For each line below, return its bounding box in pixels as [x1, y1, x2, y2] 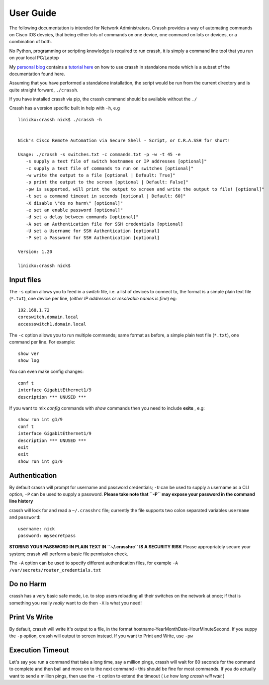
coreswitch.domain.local [18, 314, 79, 320]
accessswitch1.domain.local [18, 321, 87, 327]
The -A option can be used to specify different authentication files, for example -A [9, 560, 179, 566]
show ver [18, 350, 39, 356]
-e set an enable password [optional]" [25, 207, 123, 213]
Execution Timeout [9, 646, 69, 654]
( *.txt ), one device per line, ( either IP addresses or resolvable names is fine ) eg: [9, 296, 177, 302]
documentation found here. [9, 71, 65, 77]
